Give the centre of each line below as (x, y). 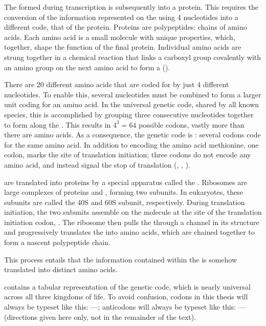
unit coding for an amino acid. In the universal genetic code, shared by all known (132, 104)
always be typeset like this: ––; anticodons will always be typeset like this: (120, 307)
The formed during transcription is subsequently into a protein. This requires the (131, 7)
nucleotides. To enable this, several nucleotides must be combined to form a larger (133, 94)
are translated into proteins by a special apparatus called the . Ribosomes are (126, 182)
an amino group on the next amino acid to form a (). (87, 67)
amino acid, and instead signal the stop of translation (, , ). (97, 164)
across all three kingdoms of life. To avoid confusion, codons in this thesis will (126, 297)
